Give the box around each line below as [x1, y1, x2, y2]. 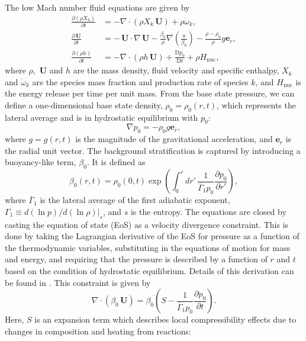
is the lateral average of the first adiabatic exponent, [40, 194, 230, 206]
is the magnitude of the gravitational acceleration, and [75, 133, 273, 145]
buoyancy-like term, [5, 156, 76, 168]
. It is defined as [86, 156, 146, 168]
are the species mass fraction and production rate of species [32, 75, 249, 88]
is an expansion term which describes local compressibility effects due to [34, 313, 297, 326]
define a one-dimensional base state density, [5, 98, 163, 111]
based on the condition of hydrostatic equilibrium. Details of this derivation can [5, 264, 294, 276]
